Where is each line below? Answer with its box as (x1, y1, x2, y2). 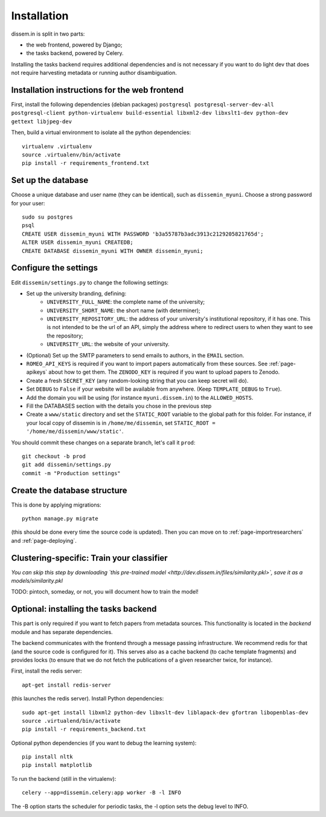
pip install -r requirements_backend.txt (22, 726, 146, 733)
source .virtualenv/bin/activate (22, 151, 121, 158)
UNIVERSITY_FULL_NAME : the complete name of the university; (46, 298, 205, 306)
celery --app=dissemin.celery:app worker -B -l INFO (22, 789, 181, 796)
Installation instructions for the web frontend (11, 85, 184, 95)
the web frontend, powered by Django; (26, 41, 123, 48)
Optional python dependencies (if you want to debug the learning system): (11, 739, 197, 746)
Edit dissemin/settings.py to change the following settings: (11, 278, 169, 286)
